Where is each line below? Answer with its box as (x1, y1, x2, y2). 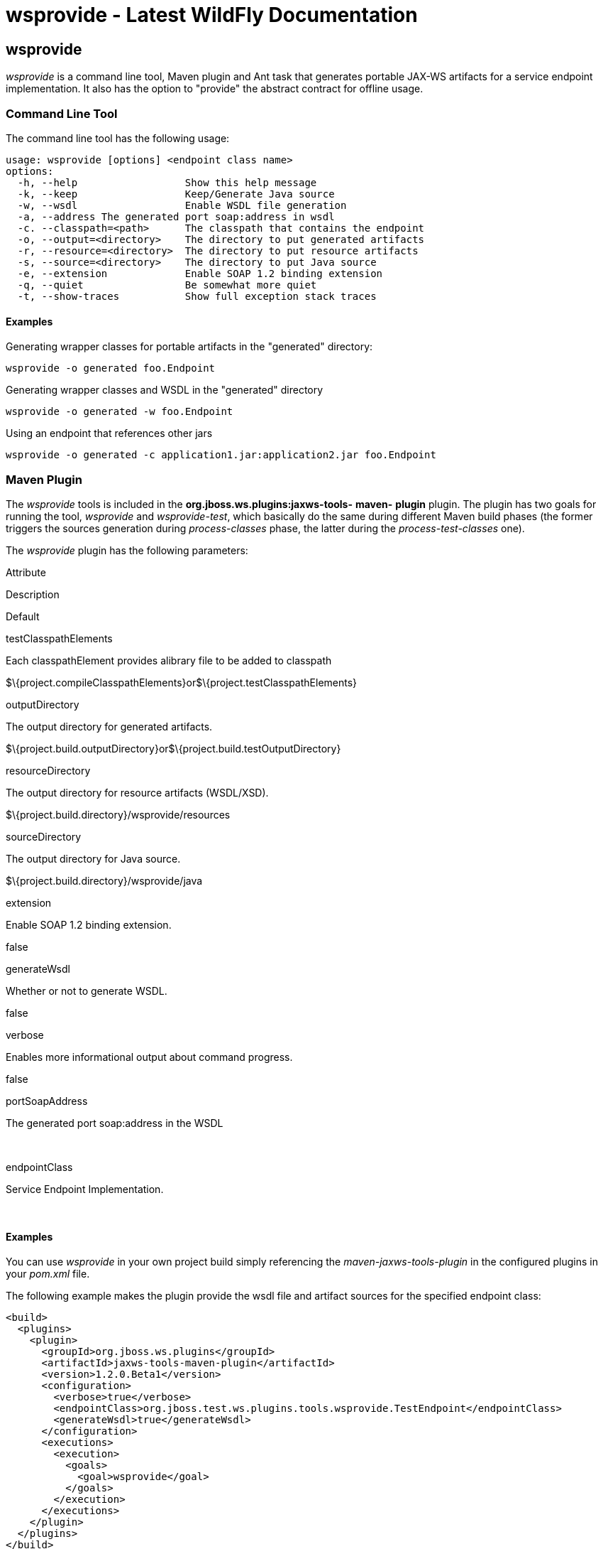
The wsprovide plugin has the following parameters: (6, 544, 248, 556)
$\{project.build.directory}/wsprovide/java (6, 874, 203, 887)
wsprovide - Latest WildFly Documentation (6, 3, 418, 27)
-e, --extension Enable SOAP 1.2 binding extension (17, 267, 383, 279)
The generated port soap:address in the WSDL (6, 1116, 223, 1129)
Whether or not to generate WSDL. (6, 984, 167, 997)
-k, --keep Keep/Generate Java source (17, 188, 335, 200)
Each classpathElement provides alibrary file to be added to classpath (6, 654, 332, 666)
